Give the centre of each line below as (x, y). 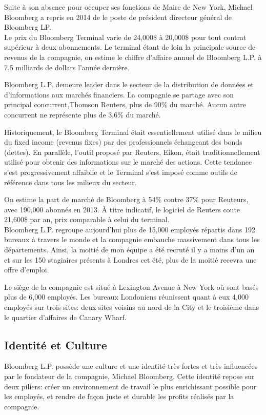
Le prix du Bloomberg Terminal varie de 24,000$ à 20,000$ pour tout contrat (125, 37)
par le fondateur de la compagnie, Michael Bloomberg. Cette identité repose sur (129, 376)
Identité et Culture (56, 344)
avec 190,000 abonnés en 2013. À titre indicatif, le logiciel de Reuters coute (122, 209)
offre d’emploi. (27, 270)
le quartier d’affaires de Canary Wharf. (65, 317)
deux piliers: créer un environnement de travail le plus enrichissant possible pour (130, 386)
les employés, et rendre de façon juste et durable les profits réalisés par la (119, 396)
